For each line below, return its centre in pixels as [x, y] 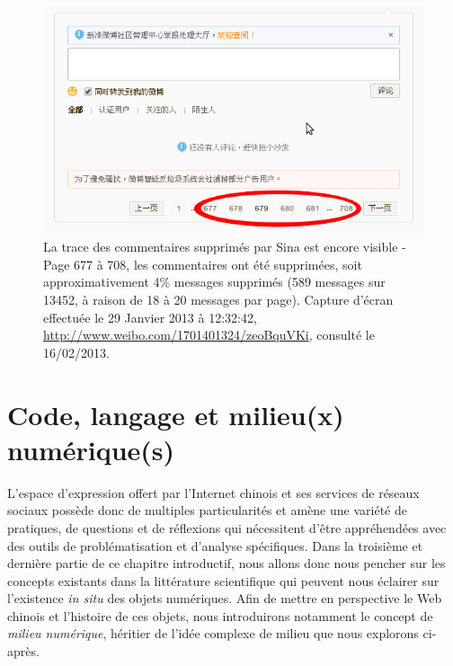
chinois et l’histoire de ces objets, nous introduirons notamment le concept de [220, 615]
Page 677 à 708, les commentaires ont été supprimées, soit [203, 264]
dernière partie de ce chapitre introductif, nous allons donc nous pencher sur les [226, 563]
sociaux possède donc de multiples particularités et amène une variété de [207, 510]
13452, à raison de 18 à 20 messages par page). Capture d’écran [218, 300]
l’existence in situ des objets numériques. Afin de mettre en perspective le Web [225, 598]
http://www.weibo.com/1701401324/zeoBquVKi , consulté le [209, 335]
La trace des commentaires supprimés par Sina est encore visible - [225, 247]
